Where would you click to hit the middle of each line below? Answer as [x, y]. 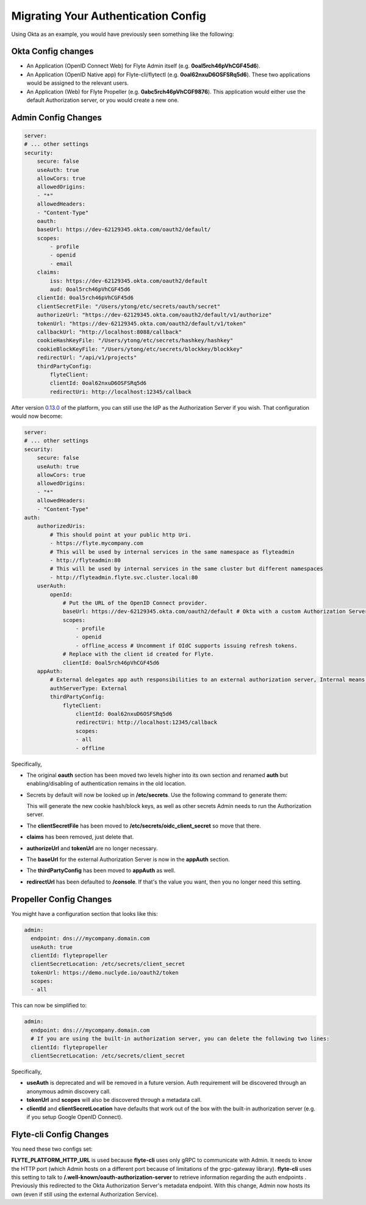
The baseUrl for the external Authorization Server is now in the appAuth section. [128, 859]
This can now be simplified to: [49, 1006]
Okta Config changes [52, 52]
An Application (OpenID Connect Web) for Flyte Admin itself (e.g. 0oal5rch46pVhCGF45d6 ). [143, 66]
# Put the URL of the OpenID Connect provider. [135, 603]
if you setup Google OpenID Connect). [75, 1117]
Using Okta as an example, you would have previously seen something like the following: [123, 34]
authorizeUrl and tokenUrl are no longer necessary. [92, 848]
